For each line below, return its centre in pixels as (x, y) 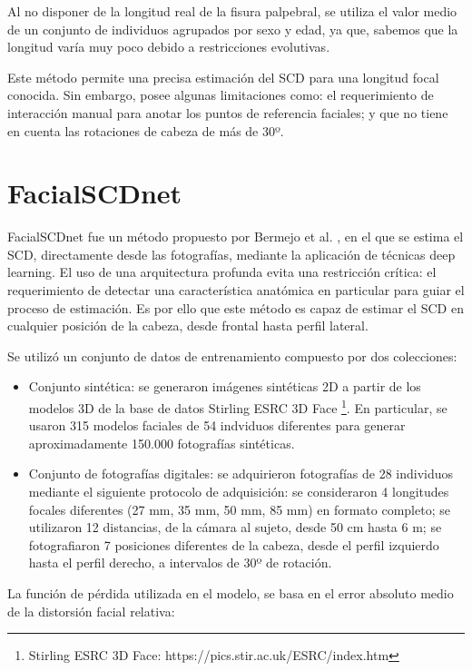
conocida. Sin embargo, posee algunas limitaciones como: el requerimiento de (221, 95)
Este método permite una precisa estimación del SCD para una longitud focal (223, 77)
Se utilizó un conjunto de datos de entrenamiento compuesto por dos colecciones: (232, 355)
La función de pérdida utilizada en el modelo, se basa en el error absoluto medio (231, 593)
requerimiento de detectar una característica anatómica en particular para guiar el (236, 290)
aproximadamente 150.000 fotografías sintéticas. (162, 443)
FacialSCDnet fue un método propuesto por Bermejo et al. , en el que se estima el (236, 237)
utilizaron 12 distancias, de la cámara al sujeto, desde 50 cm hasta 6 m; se (235, 527)
